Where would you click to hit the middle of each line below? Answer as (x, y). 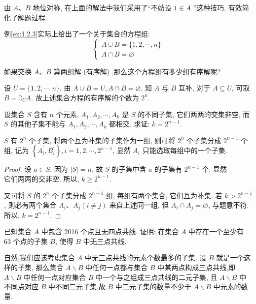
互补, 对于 (194, 88)
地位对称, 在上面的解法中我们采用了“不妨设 (102, 7)
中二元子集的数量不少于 (153, 287)
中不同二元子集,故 (77, 287)
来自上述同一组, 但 (139, 205)
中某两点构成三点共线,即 (197, 267)
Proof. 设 (18, 169)
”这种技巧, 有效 (218, 7)
